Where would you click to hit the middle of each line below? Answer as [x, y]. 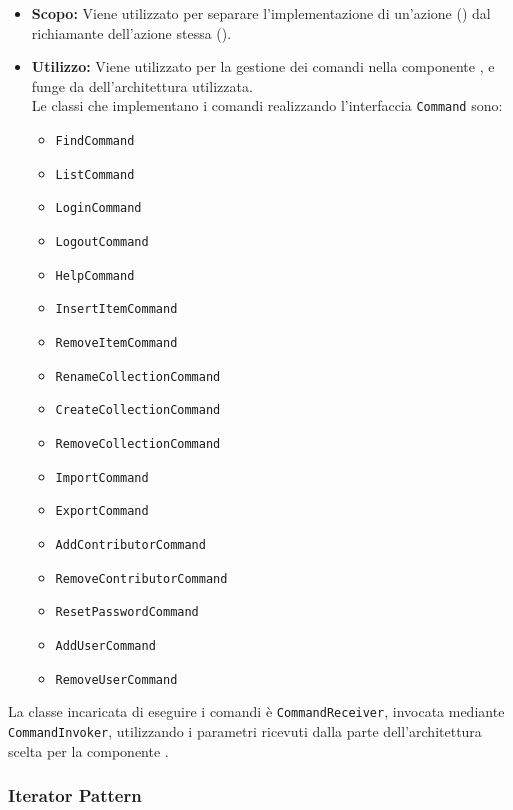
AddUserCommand [105, 645]
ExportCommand [102, 511]
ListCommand [95, 174]
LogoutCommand [102, 242]
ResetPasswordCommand [127, 612]
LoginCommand [98, 208]
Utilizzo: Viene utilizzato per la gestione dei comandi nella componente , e [263, 66]
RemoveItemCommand [116, 342]
